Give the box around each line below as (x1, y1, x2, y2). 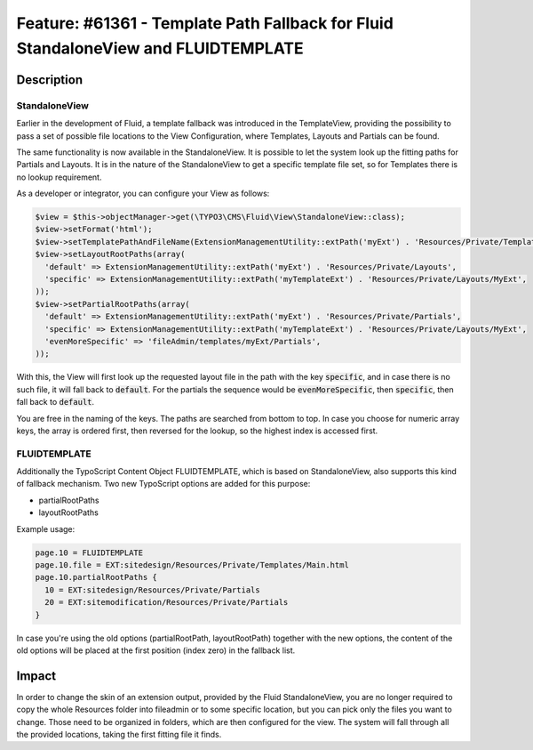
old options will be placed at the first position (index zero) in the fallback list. (16, 645, 296, 656)
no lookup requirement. (16, 172, 102, 182)
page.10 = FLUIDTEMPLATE (35, 547, 144, 558)
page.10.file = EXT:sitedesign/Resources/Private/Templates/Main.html (35, 560, 350, 569)
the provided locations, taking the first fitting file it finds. (16, 729, 222, 739)
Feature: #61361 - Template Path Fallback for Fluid (16, 13, 394, 33)
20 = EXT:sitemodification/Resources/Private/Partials (44, 597, 289, 608)
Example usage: (16, 523, 76, 534)
